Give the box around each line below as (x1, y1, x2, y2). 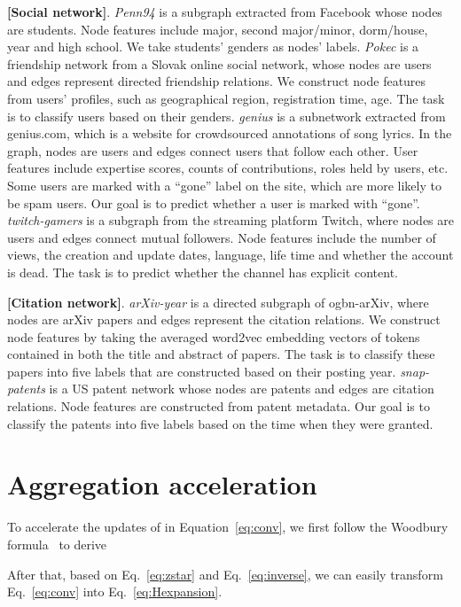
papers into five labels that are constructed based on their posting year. (7, 362, 396, 380)
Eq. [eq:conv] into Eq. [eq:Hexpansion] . (7, 582, 223, 601)
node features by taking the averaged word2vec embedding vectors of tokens (7, 327, 420, 346)
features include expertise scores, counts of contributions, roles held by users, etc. (7, 159, 449, 177)
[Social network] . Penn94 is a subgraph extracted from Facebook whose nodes (7, 3, 442, 20)
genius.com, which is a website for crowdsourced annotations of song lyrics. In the (7, 124, 452, 143)
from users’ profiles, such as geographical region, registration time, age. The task (7, 89, 445, 107)
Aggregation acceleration (7, 466, 317, 502)
